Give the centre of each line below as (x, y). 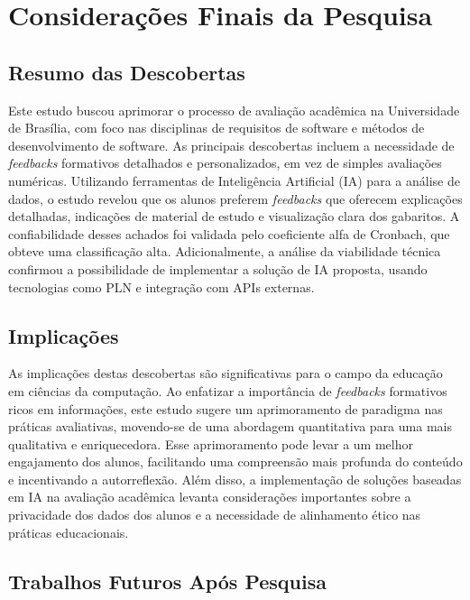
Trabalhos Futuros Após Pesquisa (167, 581)
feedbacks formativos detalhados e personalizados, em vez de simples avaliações (225, 163)
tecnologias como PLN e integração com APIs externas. (161, 286)
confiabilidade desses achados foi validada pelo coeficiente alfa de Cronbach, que (229, 233)
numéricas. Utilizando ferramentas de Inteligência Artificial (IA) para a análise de (234, 180)
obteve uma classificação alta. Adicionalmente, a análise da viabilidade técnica (225, 251)
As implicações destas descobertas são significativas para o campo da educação (226, 373)
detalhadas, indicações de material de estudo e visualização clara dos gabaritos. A (234, 216)
